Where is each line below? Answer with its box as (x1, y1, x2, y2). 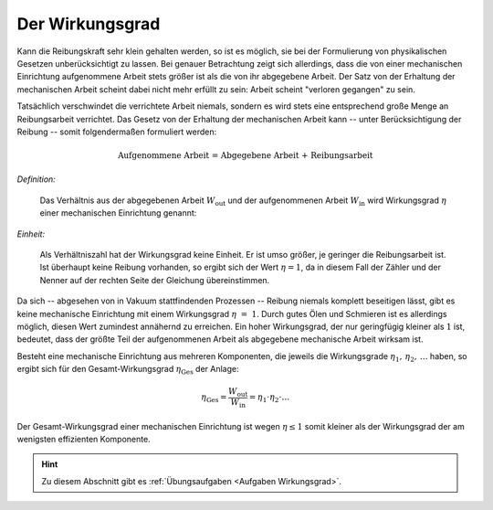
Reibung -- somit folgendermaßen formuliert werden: (16, 126, 217, 137)
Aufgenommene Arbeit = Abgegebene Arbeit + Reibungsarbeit (117, 151, 373, 161)
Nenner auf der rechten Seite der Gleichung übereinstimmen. (39, 274, 270, 285)
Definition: (16, 174, 57, 185)
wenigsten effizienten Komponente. (16, 434, 151, 445)
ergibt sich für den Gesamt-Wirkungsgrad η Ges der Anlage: (16, 364, 239, 377)
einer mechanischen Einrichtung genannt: (39, 207, 197, 218)
